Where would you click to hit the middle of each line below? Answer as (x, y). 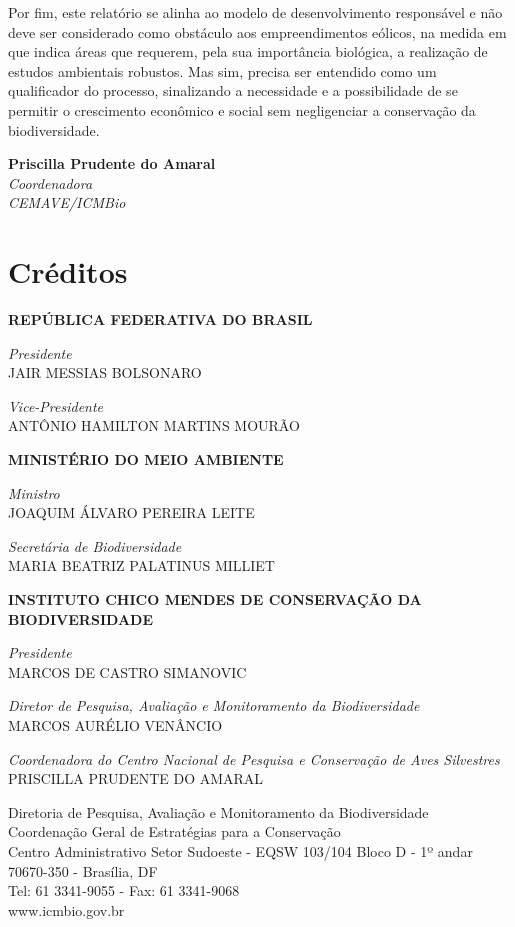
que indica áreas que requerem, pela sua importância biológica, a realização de (248, 51)
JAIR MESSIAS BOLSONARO (105, 372)
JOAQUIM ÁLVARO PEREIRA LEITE (131, 512)
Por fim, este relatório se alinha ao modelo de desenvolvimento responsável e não (255, 12)
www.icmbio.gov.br (66, 909)
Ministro (34, 492)
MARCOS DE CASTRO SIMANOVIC (127, 671)
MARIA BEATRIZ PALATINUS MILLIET (141, 565)
